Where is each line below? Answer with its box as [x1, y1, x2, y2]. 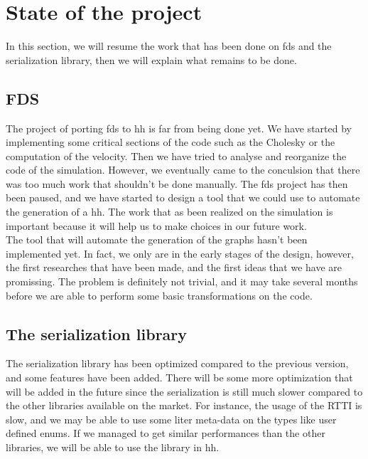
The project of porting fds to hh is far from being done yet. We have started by [6, 120, 352, 135]
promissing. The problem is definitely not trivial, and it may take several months [6, 274, 358, 289]
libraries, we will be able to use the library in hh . [6, 440, 220, 454]
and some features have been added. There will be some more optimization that [6, 370, 353, 385]
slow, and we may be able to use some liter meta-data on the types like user [6, 411, 337, 426]
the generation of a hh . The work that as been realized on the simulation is [6, 204, 333, 219]
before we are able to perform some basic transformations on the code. [6, 287, 313, 302]
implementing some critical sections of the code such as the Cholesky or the [6, 134, 335, 149]
